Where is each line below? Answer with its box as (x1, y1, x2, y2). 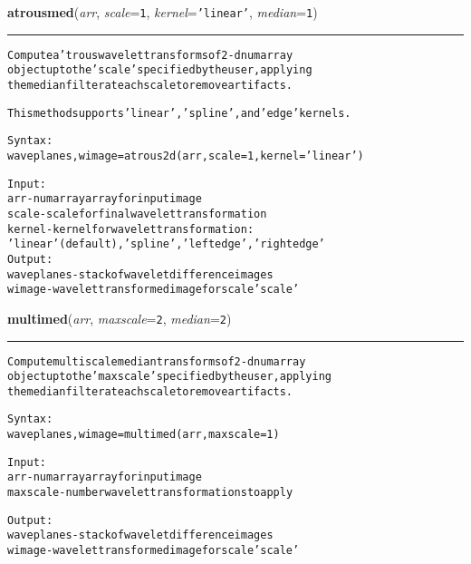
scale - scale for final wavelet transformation (7, 207, 267, 220)
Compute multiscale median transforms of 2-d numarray (7, 355, 306, 368)
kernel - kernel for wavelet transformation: (7, 222, 255, 236)
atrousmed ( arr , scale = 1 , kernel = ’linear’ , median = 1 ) (7, 3, 318, 21)
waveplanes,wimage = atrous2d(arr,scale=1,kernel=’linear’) (7, 149, 364, 162)
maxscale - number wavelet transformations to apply (7, 486, 293, 500)
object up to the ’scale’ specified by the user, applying (7, 63, 312, 77)
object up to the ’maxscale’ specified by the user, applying (7, 370, 332, 384)
